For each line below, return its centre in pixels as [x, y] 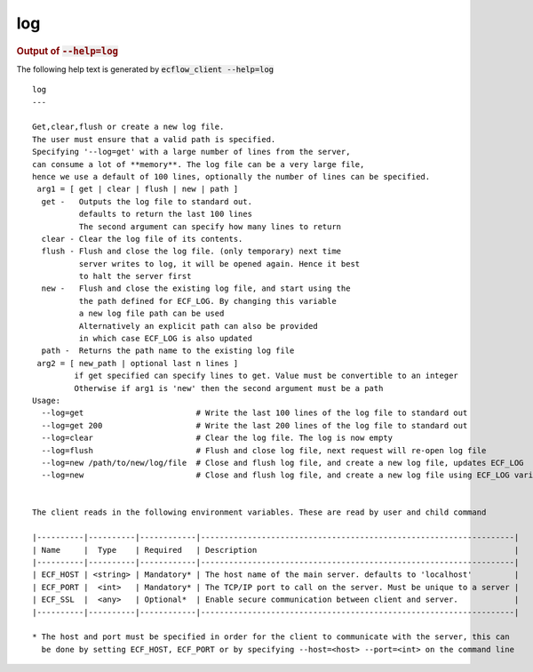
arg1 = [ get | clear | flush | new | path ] [138, 189]
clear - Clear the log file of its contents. [142, 239]
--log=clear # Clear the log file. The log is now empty [217, 438]
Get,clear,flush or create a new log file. [128, 127]
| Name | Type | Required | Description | [276, 550]
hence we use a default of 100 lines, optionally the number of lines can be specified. [231, 176]
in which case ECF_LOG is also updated [166, 339]
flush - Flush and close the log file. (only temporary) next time [191, 252]
